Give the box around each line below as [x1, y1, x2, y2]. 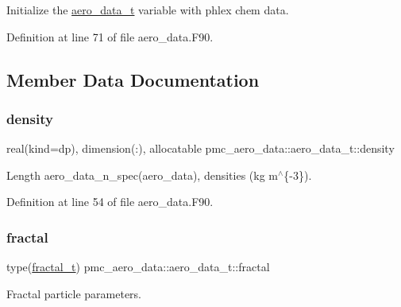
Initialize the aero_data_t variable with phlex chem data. [6, 2, 289, 17]
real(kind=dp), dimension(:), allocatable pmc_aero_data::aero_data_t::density [6, 140, 395, 157]
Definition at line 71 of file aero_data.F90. [6, 28, 214, 45]
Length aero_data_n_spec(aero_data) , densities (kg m [6, 166, 278, 183]
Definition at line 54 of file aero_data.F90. [6, 193, 214, 210]
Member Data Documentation [6, 67, 260, 91]
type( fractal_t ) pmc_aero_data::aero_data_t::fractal [6, 258, 270, 275]
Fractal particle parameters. [6, 285, 141, 301]
